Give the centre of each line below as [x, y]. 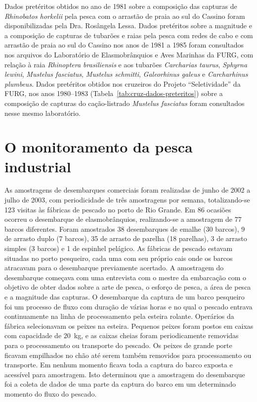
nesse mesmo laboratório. [43, 113]
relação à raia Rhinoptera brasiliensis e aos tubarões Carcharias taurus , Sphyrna [126, 64]
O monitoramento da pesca [99, 147]
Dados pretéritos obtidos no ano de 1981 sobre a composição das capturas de [121, 6]
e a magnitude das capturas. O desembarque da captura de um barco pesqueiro [125, 296]
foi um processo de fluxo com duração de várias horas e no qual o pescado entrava [128, 306]
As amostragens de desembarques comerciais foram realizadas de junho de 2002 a [128, 190]
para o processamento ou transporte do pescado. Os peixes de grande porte [118, 345]
